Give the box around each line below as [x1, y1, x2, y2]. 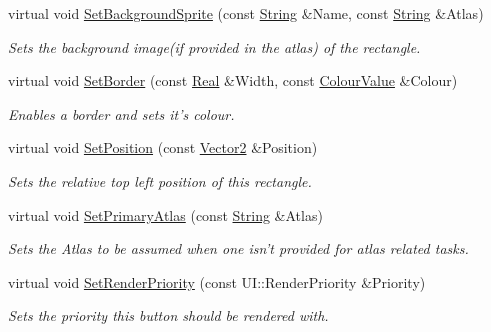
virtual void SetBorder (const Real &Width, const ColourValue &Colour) [8, 70, 458, 91]
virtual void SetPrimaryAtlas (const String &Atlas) [8, 204, 323, 225]
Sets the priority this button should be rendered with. [8, 305, 329, 326]
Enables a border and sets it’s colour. [8, 103, 235, 124]
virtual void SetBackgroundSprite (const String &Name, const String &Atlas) [8, 3, 484, 23]
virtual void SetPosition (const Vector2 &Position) [8, 137, 318, 158]
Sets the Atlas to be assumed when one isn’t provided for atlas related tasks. [8, 238, 469, 259]
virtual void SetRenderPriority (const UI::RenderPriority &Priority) [8, 271, 426, 292]
